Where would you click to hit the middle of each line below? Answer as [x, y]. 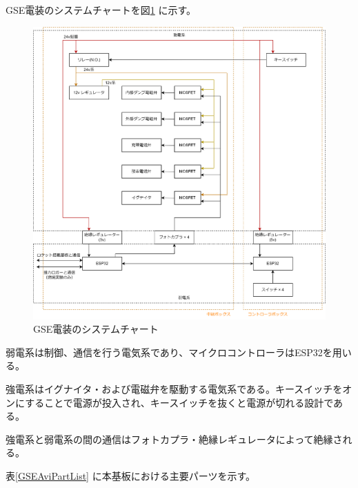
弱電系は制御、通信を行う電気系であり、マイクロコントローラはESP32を [169, 352]
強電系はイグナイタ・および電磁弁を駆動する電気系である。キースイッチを [174, 388]
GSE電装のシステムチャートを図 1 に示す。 [101, 10]
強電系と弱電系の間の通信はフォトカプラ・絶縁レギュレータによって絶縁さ [174, 439]
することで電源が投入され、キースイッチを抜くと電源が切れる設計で [179, 402]
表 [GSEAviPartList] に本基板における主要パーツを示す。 [130, 475]
